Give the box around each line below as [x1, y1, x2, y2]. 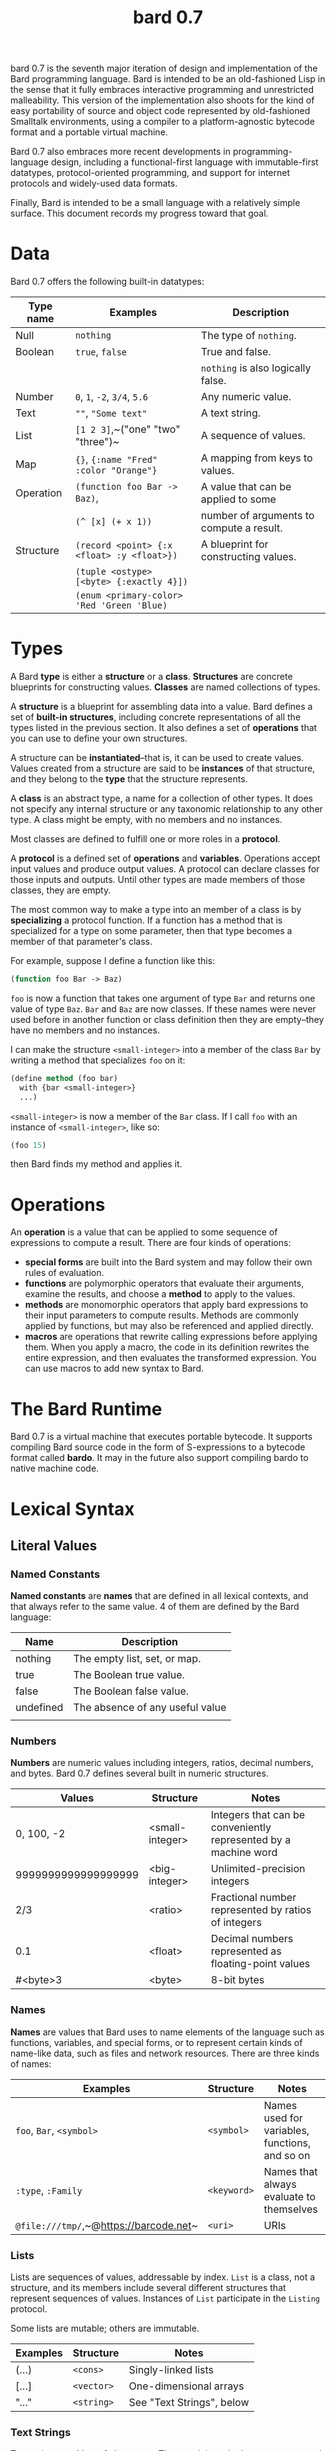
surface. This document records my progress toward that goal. [10, 207, 269, 220]
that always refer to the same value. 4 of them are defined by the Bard [10, 1601, 300, 1613]
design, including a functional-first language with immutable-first [50, 156, 319, 168]
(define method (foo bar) [10, 1073, 118, 1083]
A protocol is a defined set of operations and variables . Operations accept [10, 852, 321, 865]
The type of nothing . [200, 329, 297, 343]
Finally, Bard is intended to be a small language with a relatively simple [10, 197, 301, 209]
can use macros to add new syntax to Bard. [24, 1362, 205, 1375]
